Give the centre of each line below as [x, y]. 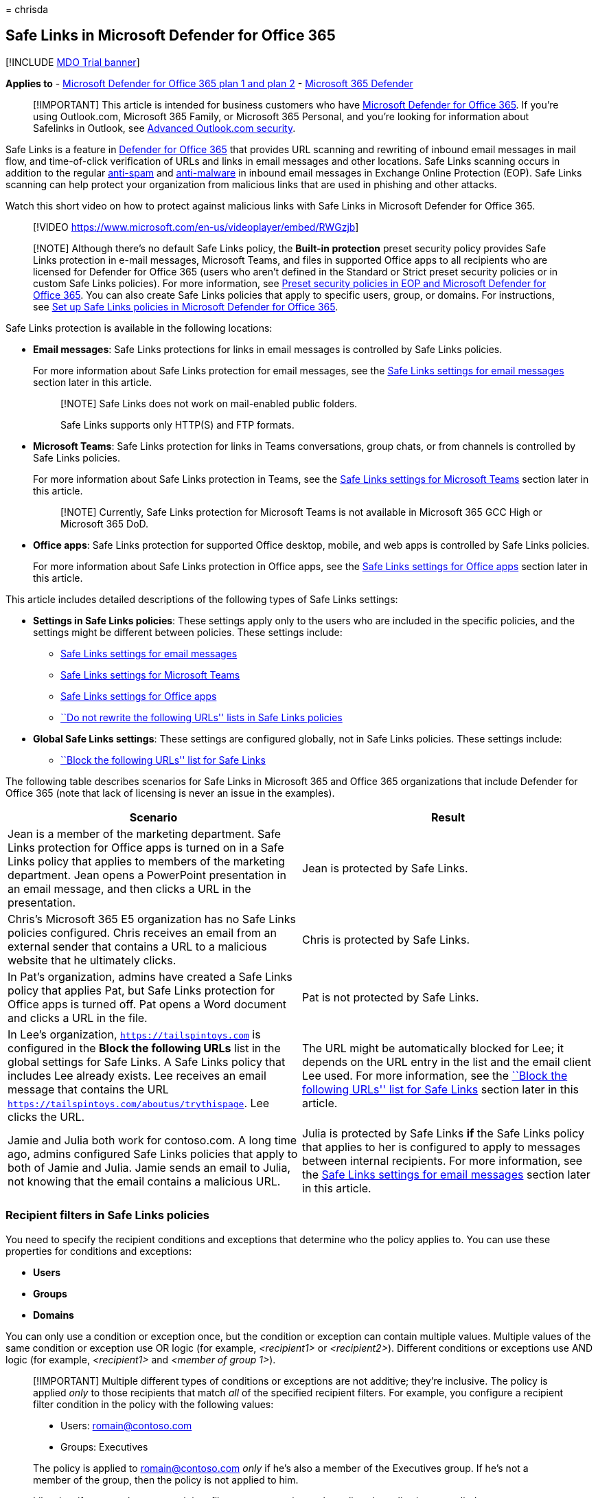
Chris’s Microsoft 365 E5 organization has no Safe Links [152, 919]
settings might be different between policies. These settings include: [188, 632]
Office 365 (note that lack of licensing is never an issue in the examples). [170, 793]
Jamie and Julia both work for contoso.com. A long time [152, 1140]
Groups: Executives [104, 1446]
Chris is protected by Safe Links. [386, 939]
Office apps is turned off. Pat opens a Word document [147, 1004]
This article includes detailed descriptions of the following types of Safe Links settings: [202, 599]
